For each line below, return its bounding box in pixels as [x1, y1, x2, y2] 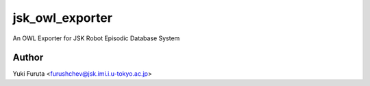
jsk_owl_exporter [12, 10, 113, 25]
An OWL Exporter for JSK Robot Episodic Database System [12, 34, 180, 42]
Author [12, 52, 44, 63]
